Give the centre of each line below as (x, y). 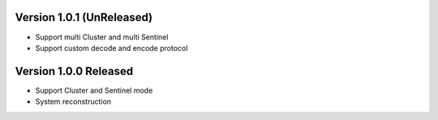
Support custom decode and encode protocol (112, 48)
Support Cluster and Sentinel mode (94, 90)
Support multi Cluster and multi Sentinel (102, 37)
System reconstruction (73, 101)
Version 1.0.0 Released (74, 71)
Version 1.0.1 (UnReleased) (84, 17)
